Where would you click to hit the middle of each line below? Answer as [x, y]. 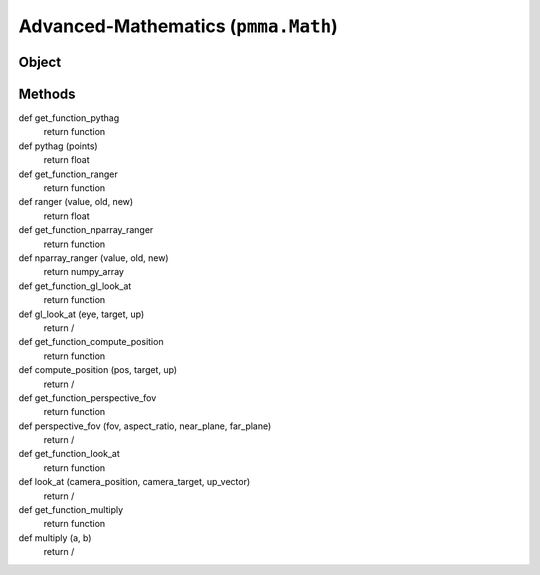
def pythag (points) [58, 146]
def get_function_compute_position [91, 342]
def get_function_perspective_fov [87, 397]
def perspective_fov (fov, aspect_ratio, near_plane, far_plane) [145, 426]
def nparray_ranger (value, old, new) [93, 257]
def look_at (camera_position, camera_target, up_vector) [134, 482]
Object [40, 61]
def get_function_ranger [68, 174]
